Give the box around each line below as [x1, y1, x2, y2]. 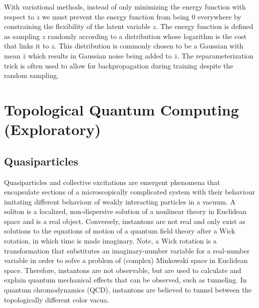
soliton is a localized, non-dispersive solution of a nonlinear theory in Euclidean [4, 206, 247, 216]
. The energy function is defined [156, 21, 254, 31]
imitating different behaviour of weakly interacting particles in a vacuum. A [4, 196, 236, 206]
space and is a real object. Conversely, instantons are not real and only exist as [4, 215, 246, 226]
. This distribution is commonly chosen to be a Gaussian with [54, 40, 244, 51]
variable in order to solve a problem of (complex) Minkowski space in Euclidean [4, 255, 248, 265]
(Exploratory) [4, 119, 101, 139]
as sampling [4, 30, 40, 41]
